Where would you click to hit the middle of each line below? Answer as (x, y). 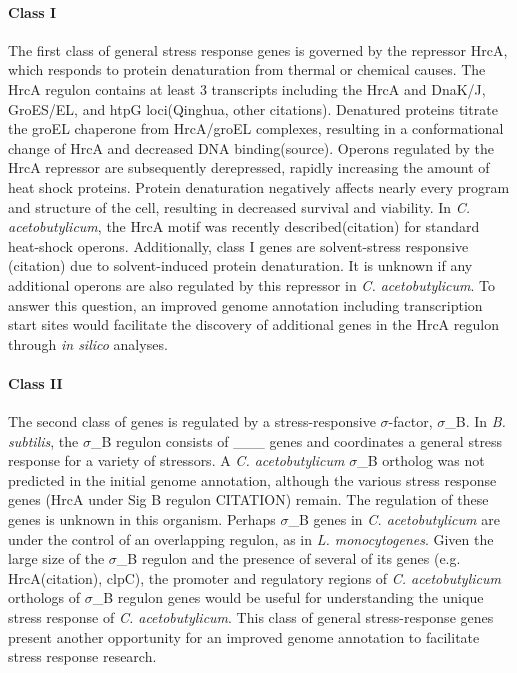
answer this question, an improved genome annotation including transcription (245, 304)
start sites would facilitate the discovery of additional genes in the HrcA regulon (253, 324)
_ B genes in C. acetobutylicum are (394, 519)
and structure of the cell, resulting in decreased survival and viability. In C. (239, 206)
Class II (35, 382)
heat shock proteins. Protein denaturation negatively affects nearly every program (259, 186)
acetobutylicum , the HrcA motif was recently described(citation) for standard (244, 226)
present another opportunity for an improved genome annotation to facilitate (244, 636)
